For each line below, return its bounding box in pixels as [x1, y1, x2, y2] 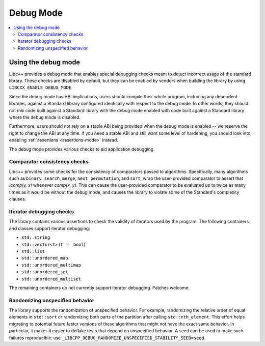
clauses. [9, 196, 26, 202]
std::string [21, 235, 50, 240]
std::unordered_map [21, 256, 68, 261]
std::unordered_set [21, 269, 68, 275]
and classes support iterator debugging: [9, 225, 90, 231]
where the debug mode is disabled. [9, 114, 81, 120]
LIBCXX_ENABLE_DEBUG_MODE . [9, 85, 73, 90]
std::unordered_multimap [21, 262, 81, 268]
